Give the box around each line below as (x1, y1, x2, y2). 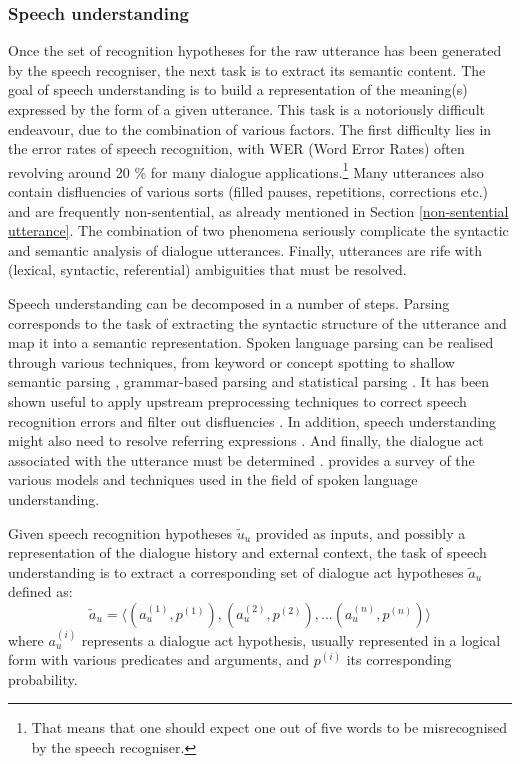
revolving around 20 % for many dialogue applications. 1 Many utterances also (8, 158, 484, 182)
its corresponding (346, 649, 452, 670)
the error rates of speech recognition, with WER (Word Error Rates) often (8, 138, 465, 159)
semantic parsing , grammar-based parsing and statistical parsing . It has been (8, 371, 490, 392)
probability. (8, 668, 78, 689)
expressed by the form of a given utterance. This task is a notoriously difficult (8, 99, 485, 119)
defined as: (8, 581, 73, 602)
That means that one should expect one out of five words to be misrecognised (31, 717, 508, 738)
